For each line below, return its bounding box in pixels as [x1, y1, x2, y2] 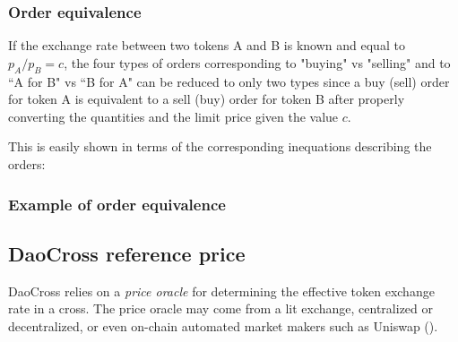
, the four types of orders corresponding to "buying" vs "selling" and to [64, 53, 451, 72]
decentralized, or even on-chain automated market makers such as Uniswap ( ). [8, 316, 438, 335]
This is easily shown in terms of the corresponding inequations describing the [8, 137, 432, 156]
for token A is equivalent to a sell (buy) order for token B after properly [8, 90, 405, 108]
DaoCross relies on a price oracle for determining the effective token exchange [8, 281, 435, 300]
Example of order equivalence [8, 192, 226, 215]
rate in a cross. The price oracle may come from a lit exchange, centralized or [8, 299, 434, 318]
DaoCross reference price [8, 239, 246, 267]
